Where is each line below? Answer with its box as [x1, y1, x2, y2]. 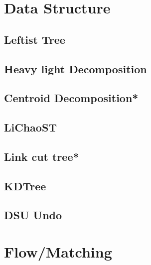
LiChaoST [4, 120, 57, 135]
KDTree [4, 178, 46, 193]
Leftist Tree [4, 31, 65, 47]
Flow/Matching [4, 242, 112, 262]
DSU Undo [4, 207, 62, 223]
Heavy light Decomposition [4, 61, 147, 76]
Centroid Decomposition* [4, 90, 139, 106]
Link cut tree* [4, 148, 79, 164]
